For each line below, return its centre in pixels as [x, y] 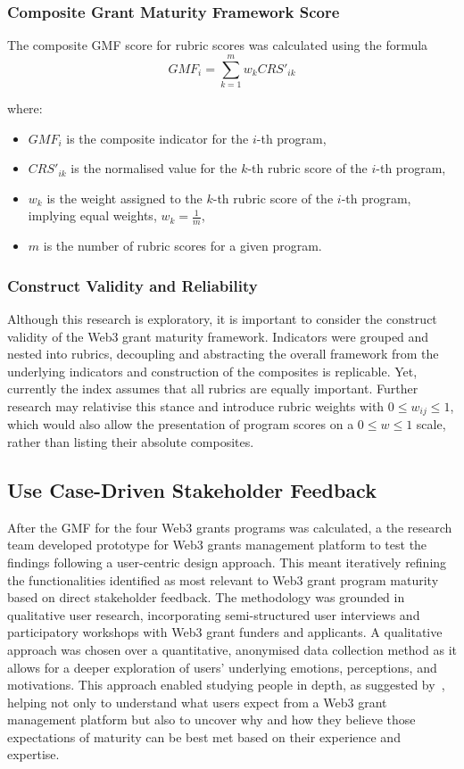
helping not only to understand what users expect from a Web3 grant [197, 702]
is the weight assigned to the [124, 198]
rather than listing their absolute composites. [131, 441]
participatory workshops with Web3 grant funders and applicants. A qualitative [225, 632]
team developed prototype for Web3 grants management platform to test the [217, 545]
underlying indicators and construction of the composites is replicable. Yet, [212, 371]
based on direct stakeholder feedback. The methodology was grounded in [206, 597]
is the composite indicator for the [157, 138]
